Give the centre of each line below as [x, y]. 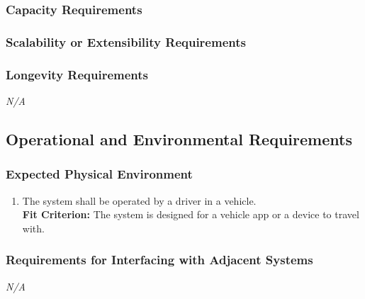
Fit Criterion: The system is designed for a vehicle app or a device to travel [191, 214]
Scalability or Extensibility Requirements [126, 41]
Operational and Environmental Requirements [179, 139]
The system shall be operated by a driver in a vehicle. [139, 200]
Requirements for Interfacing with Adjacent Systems [159, 260]
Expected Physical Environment [99, 174]
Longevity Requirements [77, 74]
